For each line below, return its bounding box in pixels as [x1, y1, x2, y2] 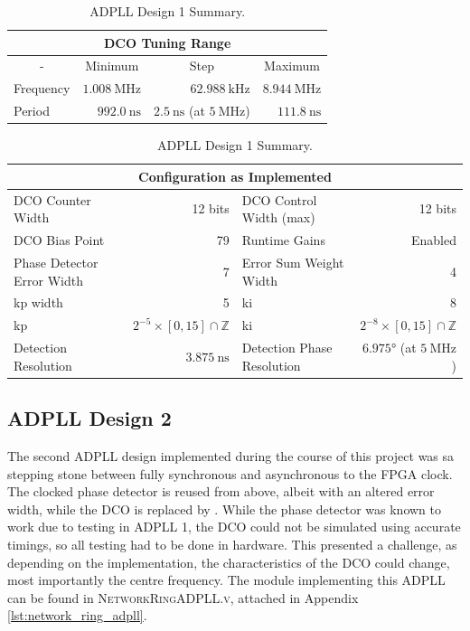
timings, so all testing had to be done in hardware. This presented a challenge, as [7, 534, 457, 553]
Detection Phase [241, 338, 333, 357]
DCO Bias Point [14, 231, 105, 250]
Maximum [264, 56, 320, 75]
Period [14, 101, 50, 120]
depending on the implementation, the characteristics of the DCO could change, [7, 552, 450, 571]
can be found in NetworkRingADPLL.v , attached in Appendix [7, 588, 359, 607]
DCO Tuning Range [103, 33, 231, 52]
